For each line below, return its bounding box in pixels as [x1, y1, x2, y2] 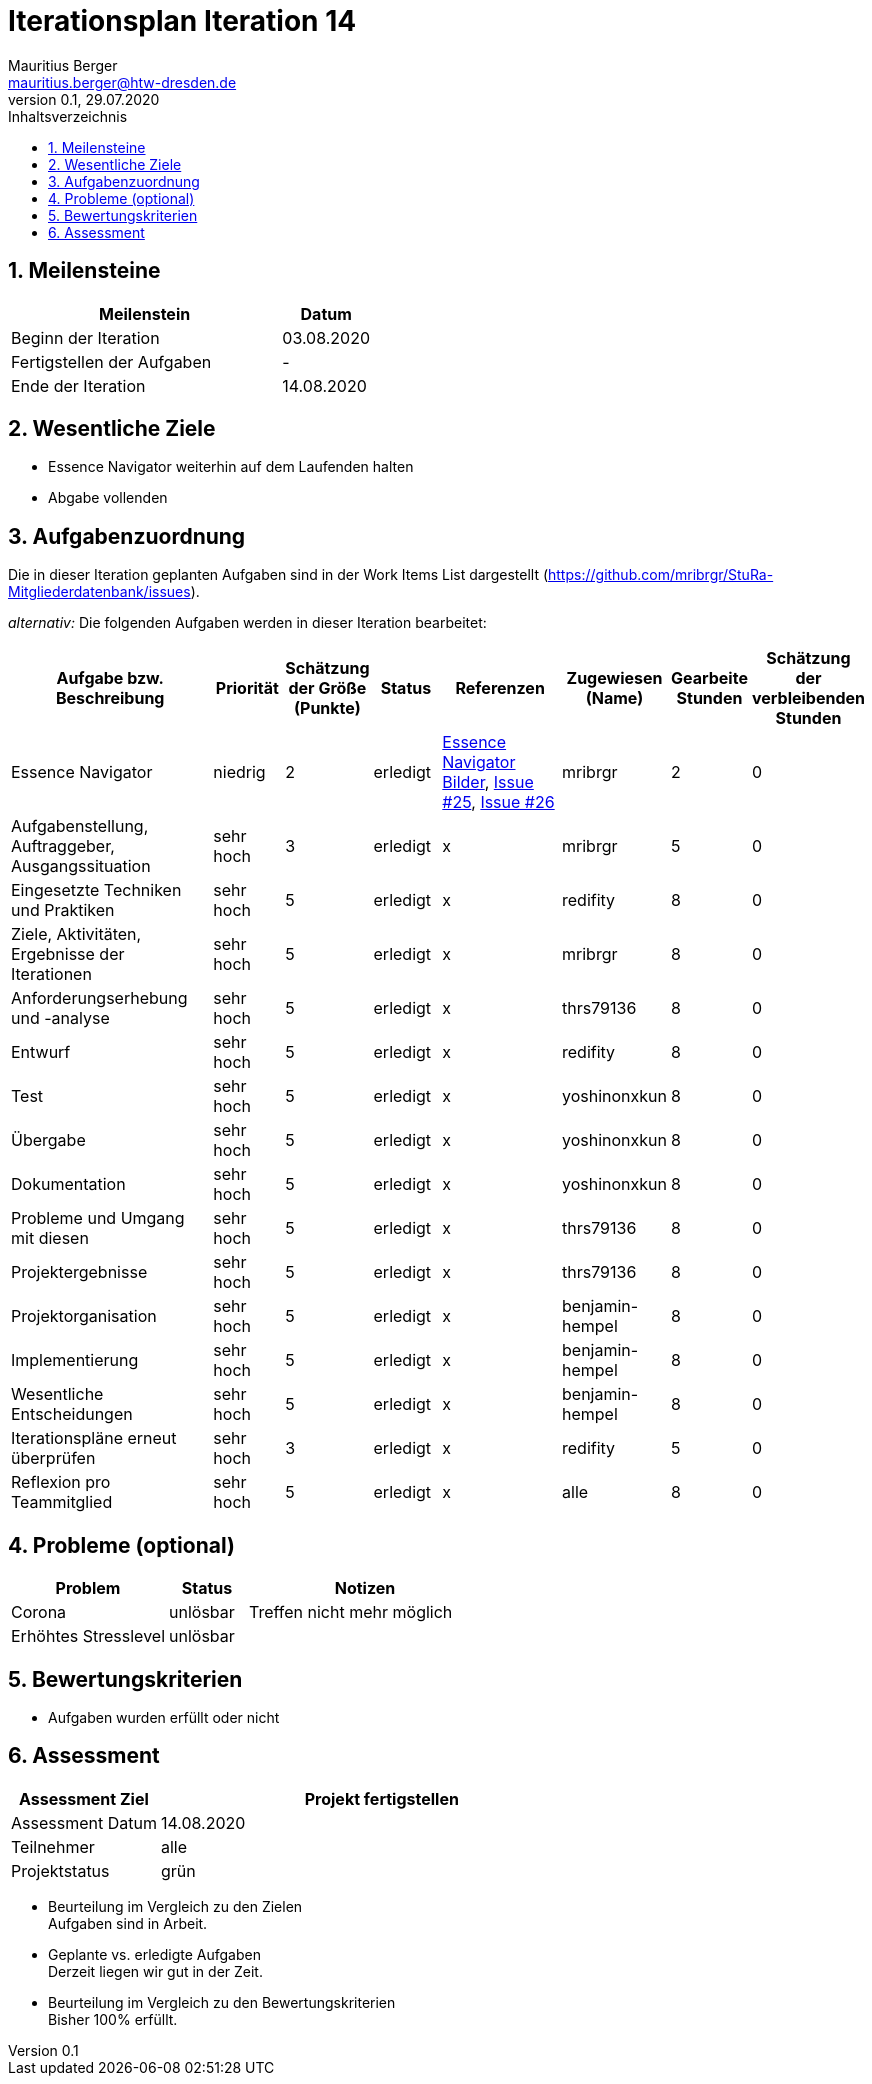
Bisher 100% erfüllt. [48, 2010, 178, 2028]
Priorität [215, 678, 279, 699]
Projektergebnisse [11, 1262, 148, 1283]
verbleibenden [751, 688, 865, 709]
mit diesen [11, 1228, 89, 1249]
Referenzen [455, 678, 545, 699]
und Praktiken [11, 900, 115, 921]
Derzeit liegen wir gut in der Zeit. [48, 1962, 263, 1980]
